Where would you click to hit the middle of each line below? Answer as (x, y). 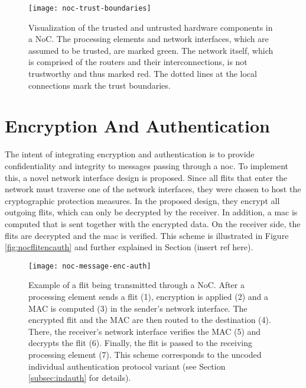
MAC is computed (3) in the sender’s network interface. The (138, 308)
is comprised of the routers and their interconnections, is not (138, 62)
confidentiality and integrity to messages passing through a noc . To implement (147, 165)
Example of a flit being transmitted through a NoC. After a (136, 285)
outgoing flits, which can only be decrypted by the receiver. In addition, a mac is (151, 212)
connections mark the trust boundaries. (100, 85)
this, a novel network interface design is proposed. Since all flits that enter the (146, 177)
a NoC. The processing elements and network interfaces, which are (149, 39)
